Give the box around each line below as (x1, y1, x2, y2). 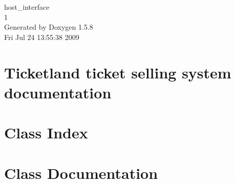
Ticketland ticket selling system (4, 62, 231, 83)
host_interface (4, 2, 50, 12)
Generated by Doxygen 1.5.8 (4, 22, 93, 32)
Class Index (4, 122, 88, 143)
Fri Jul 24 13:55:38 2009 (4, 31, 79, 42)
